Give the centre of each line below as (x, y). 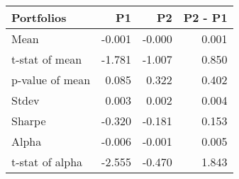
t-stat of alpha (47, 162)
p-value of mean (51, 80)
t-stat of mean (47, 59)
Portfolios (39, 17)
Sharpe (29, 121)
